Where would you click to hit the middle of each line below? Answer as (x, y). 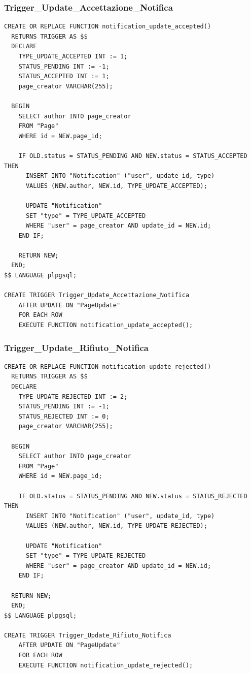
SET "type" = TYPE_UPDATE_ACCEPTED (86, 216)
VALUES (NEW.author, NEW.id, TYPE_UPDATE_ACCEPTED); (116, 186)
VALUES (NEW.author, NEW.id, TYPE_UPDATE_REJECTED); (116, 526)
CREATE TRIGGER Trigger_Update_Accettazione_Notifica (97, 295)
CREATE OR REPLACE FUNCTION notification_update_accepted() (108, 27)
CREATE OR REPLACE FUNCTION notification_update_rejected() (108, 366)
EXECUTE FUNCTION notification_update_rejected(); (106, 665)
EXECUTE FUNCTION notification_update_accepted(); (106, 325)
